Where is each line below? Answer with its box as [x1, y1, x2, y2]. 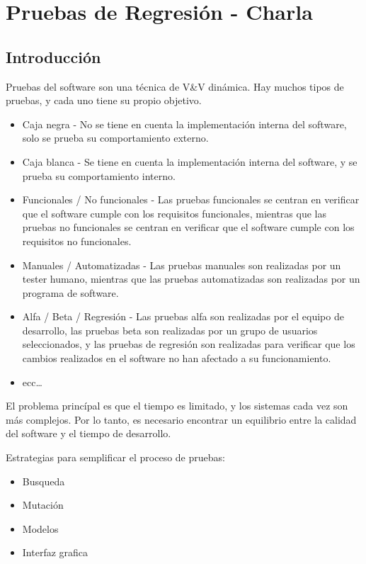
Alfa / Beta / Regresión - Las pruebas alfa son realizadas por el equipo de [22, 309, 344, 324]
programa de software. [22, 285, 119, 300]
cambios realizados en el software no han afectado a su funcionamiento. [22, 351, 331, 366]
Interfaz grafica [22, 545, 88, 560]
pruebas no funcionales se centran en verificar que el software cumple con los [22, 220, 355, 235]
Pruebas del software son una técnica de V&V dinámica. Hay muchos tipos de [6, 79, 344, 94]
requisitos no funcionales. [22, 233, 132, 248]
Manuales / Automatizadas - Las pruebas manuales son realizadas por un [22, 257, 341, 272]
